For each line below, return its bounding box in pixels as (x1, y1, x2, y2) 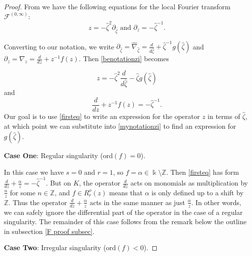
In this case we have (4, 166, 64, 177)
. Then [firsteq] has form (166, 166, 239, 177)
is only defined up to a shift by (151, 187, 244, 197)
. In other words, (191, 197, 241, 207)
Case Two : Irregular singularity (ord (4, 242, 116, 253)
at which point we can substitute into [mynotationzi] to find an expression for (4, 120, 236, 131)
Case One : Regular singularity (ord (4, 150, 113, 161)
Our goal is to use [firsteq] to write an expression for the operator (4, 111, 200, 121)
